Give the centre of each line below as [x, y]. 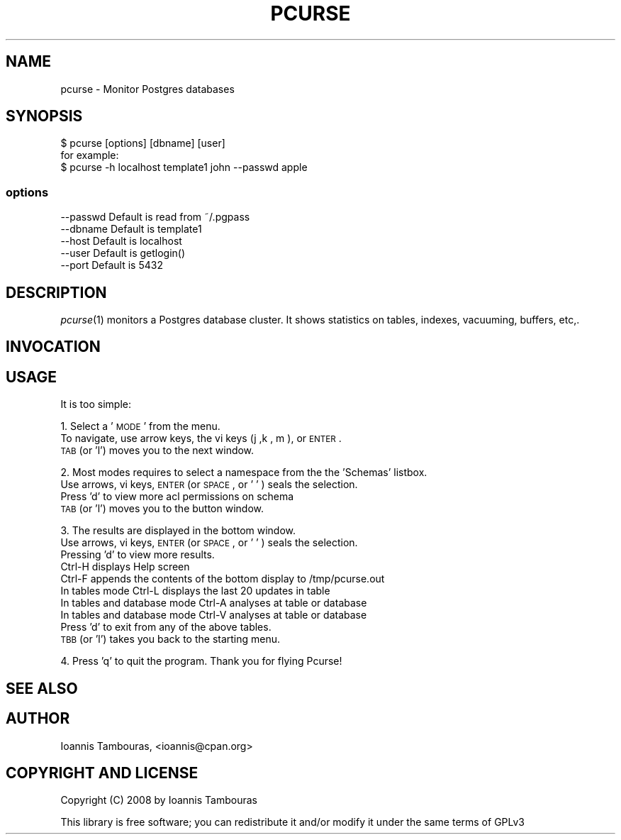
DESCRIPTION [56, 292]
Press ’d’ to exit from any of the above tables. [166, 627]
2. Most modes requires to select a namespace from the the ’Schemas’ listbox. [244, 472]
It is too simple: [96, 404]
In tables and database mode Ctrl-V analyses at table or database [214, 615]
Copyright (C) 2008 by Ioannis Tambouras [159, 800]
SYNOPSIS [44, 116]
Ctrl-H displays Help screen [125, 567]
